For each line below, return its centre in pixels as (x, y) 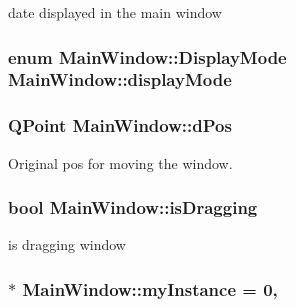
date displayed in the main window (115, 12)
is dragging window (67, 244)
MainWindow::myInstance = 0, (150, 288)
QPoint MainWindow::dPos (120, 125)
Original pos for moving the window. (120, 162)
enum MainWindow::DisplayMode (147, 56)
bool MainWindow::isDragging (133, 207)
